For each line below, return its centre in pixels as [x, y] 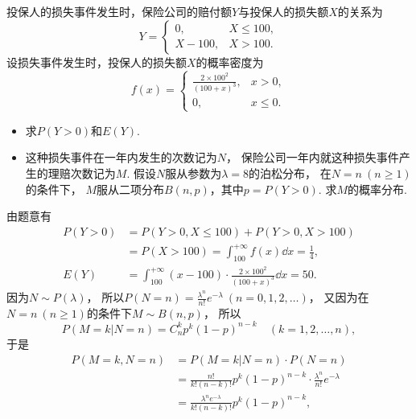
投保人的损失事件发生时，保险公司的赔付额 [119, 11]
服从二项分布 [131, 189]
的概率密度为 [230, 62]
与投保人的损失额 [284, 11]
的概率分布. [377, 189]
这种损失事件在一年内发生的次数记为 [121, 157]
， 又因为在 [339, 297]
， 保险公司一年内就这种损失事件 [313, 157]
